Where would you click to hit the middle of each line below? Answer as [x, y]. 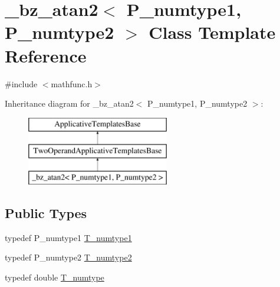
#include [21, 83]
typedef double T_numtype [55, 277]
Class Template [212, 32]
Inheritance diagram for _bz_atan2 [69, 103]
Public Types [46, 213]
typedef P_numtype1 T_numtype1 [68, 237]
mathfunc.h [72, 83]
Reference [46, 55]
